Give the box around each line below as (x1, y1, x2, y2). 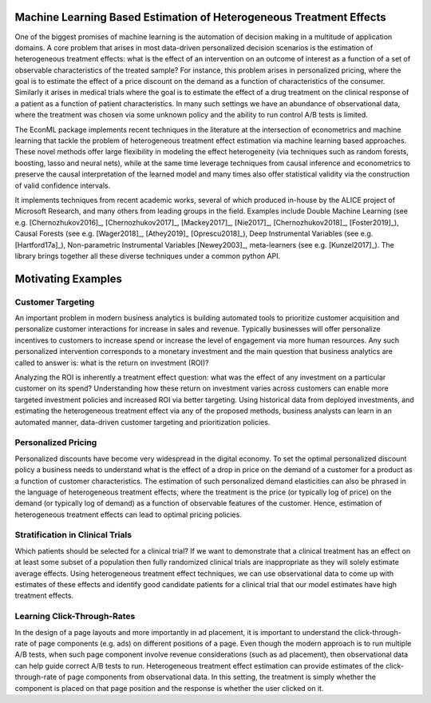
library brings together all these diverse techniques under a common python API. (14, 251, 281, 260)
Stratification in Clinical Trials (14, 530, 132, 541)
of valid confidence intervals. (14, 181, 111, 190)
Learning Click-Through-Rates (14, 611, 136, 622)
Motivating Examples (14, 272, 123, 285)
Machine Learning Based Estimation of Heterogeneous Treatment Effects (14, 10, 386, 24)
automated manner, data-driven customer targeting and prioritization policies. (14, 417, 271, 427)
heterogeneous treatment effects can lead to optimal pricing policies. (14, 510, 243, 519)
